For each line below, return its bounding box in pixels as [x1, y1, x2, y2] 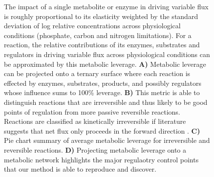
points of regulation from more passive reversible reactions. [4, 106, 180, 117]
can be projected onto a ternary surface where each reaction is [4, 68, 191, 79]
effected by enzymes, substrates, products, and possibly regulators [4, 78, 202, 88]
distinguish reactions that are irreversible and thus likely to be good [4, 97, 208, 107]
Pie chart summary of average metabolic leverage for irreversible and [4, 135, 210, 145]
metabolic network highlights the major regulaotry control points [4, 154, 199, 164]
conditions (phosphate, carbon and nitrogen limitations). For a [4, 30, 192, 40]
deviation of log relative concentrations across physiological [4, 20, 181, 31]
